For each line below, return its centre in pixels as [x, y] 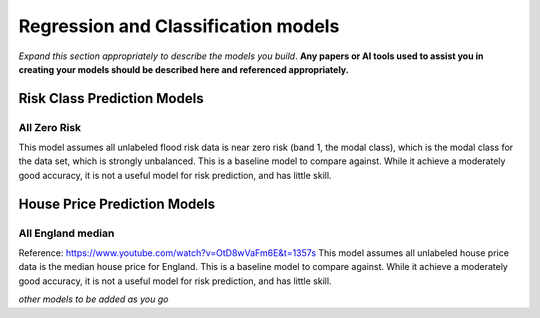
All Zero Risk [50, 127]
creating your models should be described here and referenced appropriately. [183, 69]
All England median [66, 233]
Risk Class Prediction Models [111, 98]
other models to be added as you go [93, 299]
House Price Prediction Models [117, 203]
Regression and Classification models [179, 26]
